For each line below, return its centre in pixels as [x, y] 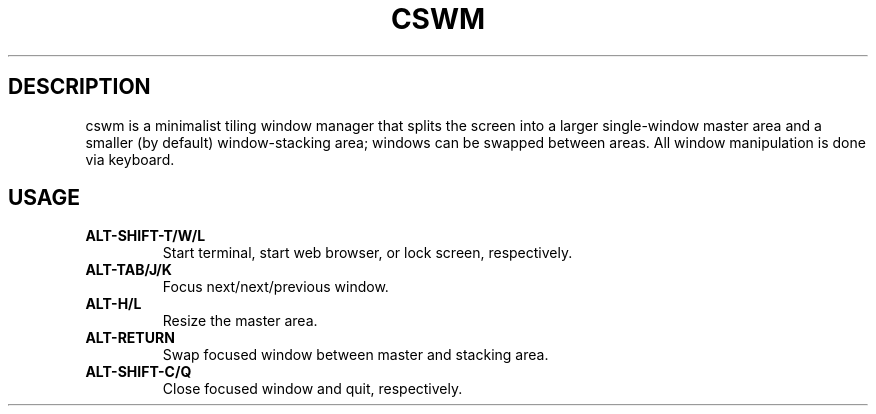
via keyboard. [130, 159]
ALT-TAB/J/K [128, 270]
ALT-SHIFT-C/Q [138, 372]
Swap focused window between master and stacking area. [355, 355]
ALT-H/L [113, 304]
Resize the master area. [240, 321]
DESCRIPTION [79, 87]
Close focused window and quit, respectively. [312, 389]
